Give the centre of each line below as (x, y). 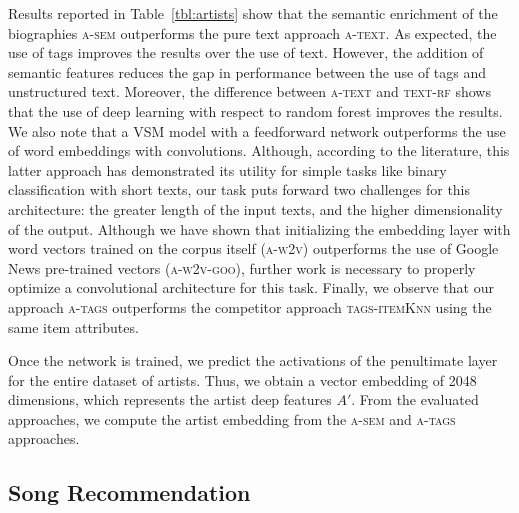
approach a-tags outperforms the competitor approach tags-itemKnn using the (250, 306)
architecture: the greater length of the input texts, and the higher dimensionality (255, 208)
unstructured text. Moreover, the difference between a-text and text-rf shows (249, 91)
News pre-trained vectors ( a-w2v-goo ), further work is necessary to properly (242, 267)
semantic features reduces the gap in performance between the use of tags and (247, 71)
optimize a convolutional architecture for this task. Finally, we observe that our (251, 287)
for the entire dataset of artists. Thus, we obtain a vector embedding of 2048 (242, 379)
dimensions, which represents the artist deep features (170, 399)
